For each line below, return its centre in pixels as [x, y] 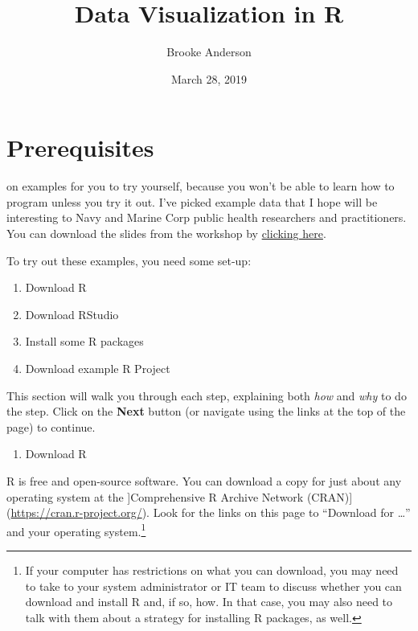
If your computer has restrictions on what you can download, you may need [212, 570]
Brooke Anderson [209, 52]
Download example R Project [98, 368]
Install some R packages [84, 341]
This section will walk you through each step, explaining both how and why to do [207, 395]
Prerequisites [80, 148]
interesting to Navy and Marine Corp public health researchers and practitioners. [207, 217]
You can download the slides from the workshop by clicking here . [166, 234]
